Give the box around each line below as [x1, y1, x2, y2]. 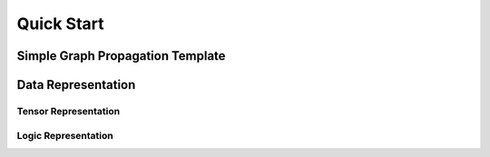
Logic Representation [16, 129, 113, 142]
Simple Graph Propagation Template [16, 48, 226, 64]
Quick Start [16, 14, 104, 34]
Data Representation [16, 77, 136, 93]
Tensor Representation [16, 104, 121, 117]
